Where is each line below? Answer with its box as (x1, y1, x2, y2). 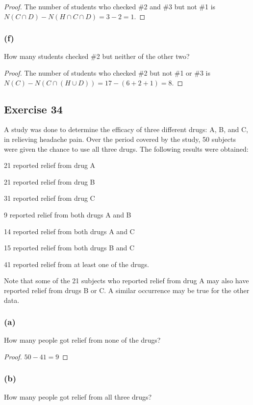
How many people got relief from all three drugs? (4, 391, 152, 402)
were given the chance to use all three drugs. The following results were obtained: (4, 143, 249, 154)
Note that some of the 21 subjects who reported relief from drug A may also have (4, 275, 249, 286)
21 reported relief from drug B (4, 176, 95, 187)
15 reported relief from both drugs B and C (4, 243, 135, 253)
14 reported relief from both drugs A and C (4, 226, 135, 236)
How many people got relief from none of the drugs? (4, 335, 161, 345)
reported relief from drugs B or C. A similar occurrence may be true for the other (4, 285, 250, 295)
